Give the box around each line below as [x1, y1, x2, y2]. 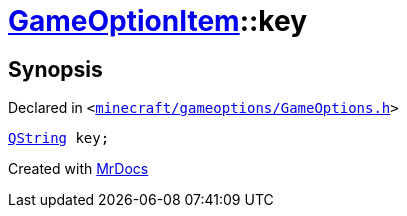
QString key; [8, 130, 110, 147]
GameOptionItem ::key [8, 4, 308, 38]
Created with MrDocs [8, 160, 149, 178]
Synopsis [8, 56, 103, 82]
